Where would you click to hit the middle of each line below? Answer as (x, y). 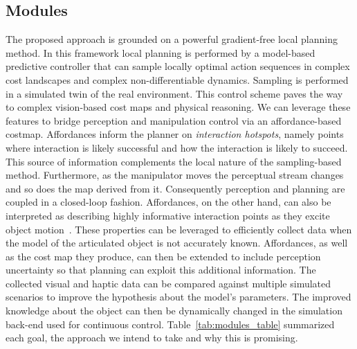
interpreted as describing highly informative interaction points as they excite (168, 215)
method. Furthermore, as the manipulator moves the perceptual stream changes (175, 175)
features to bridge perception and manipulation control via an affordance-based (174, 120)
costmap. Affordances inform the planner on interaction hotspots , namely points (175, 134)
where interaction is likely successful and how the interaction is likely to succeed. (177, 147)
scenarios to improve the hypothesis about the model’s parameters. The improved (178, 297)
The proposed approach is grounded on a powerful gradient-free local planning (172, 39)
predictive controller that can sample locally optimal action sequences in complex (178, 66)
